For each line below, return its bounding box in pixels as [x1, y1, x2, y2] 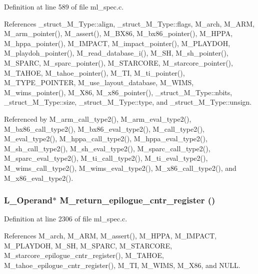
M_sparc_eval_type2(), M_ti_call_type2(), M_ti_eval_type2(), [4, 153, 208, 163]
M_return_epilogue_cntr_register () [59, 194, 215, 206]
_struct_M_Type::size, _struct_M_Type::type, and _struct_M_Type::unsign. [4, 97, 252, 107]
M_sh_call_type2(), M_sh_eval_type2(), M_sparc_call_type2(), [4, 143, 210, 153]
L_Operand [4, 194, 53, 206]
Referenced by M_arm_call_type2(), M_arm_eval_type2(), [4, 113, 191, 124]
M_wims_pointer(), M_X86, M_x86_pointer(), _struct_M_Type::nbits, [4, 87, 232, 97]
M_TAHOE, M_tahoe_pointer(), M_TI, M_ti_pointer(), [4, 67, 185, 78]
